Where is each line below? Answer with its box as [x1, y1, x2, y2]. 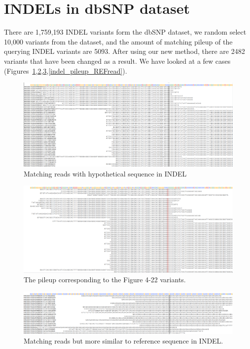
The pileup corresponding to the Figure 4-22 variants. [24, 274, 186, 285]
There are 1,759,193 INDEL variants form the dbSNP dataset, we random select [4, 27, 247, 37]
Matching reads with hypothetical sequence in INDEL [24, 168, 187, 178]
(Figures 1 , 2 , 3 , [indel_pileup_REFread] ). [4, 65, 127, 76]
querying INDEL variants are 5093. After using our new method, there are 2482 [4, 46, 245, 56]
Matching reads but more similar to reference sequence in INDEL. [24, 336, 223, 346]
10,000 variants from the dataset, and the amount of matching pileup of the [4, 36, 233, 46]
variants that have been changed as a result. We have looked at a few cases [4, 55, 231, 66]
